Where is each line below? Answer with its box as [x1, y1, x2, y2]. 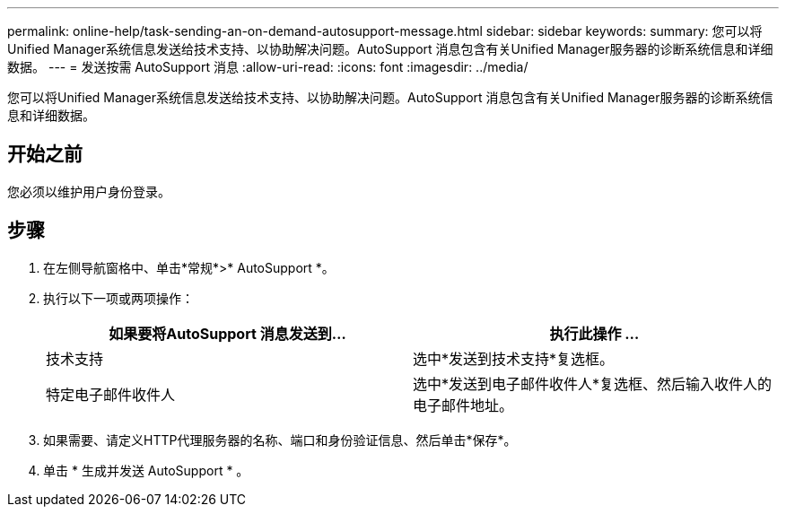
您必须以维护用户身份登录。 [7, 183, 170, 199]
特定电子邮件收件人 [46, 385, 176, 404]
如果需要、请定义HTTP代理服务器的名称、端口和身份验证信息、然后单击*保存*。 [43, 431, 517, 448]
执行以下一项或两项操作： [43, 290, 194, 306]
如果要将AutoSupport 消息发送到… [109, 324, 346, 343]
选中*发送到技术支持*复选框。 [413, 349, 615, 368]
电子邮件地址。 [413, 396, 514, 414]
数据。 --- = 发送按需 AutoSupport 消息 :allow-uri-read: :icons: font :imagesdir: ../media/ [7, 59, 528, 74]
